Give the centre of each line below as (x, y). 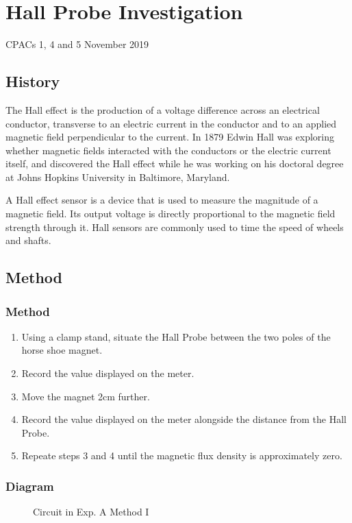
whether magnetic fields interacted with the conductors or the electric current (168, 150)
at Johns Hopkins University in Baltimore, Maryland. (118, 177)
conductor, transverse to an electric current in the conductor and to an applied (171, 123)
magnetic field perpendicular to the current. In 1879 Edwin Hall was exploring (170, 137)
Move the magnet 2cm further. (86, 396)
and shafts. (28, 240)
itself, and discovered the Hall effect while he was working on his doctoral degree (175, 163)
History (33, 81)
